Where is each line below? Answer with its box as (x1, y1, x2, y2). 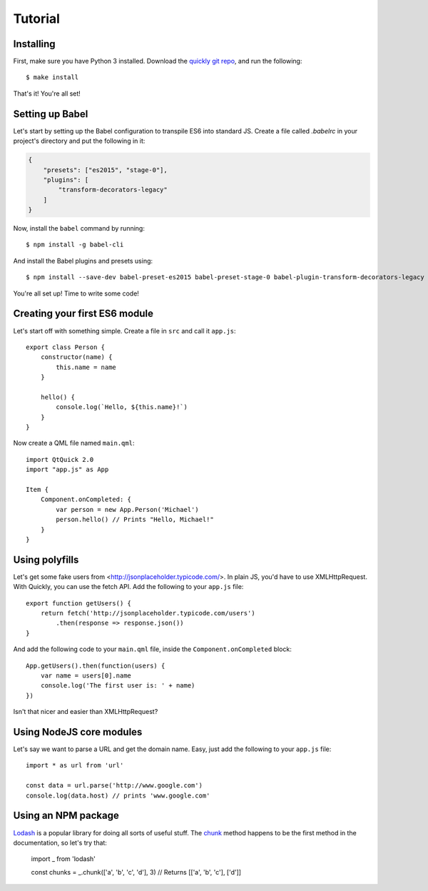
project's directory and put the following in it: (13, 136, 146, 146)
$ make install (26, 74, 79, 81)
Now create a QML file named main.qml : (13, 439, 135, 448)
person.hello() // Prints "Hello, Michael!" (56, 515, 214, 524)
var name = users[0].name (40, 671, 132, 680)
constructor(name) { (40, 353, 113, 361)
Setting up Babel (13, 108, 88, 120)
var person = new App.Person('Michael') (56, 505, 199, 513)
